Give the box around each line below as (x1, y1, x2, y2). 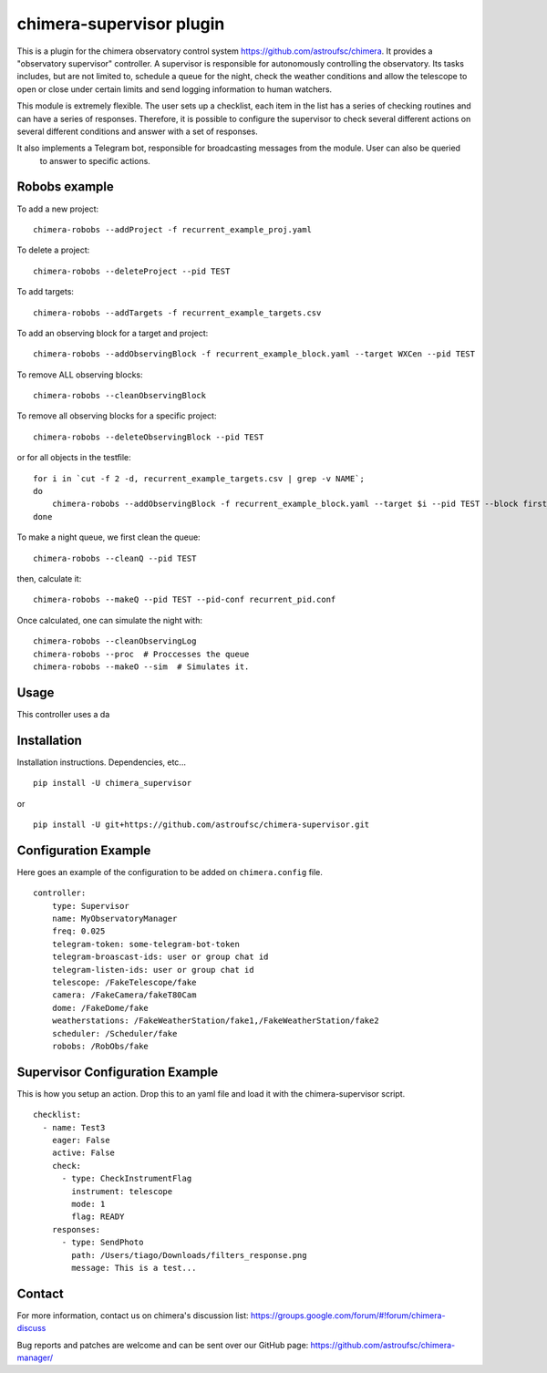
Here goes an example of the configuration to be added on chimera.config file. (16, 866, 324, 877)
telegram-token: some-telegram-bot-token (51, 939, 241, 949)
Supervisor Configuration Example (16, 1064, 219, 1079)
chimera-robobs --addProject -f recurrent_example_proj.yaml (33, 224, 312, 234)
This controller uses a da (16, 708, 110, 719)
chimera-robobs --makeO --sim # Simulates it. (33, 661, 250, 672)
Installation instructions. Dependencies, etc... (16, 757, 187, 768)
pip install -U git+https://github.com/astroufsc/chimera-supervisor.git (33, 819, 370, 830)
